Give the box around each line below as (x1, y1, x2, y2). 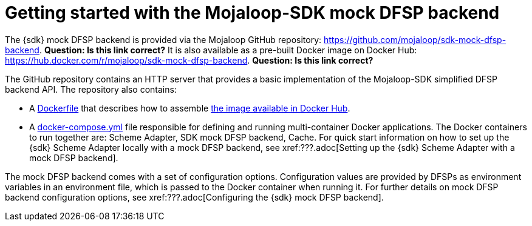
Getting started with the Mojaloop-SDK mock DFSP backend (5, 2, 500, 23)
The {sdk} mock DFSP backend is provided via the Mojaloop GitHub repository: (5, 34, 322, 45)
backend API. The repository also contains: (5, 84, 177, 95)
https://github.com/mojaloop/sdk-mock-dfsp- (324, 34, 506, 45)
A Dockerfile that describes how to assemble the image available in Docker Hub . (29, 102, 350, 113)
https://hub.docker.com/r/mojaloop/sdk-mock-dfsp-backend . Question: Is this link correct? (5, 55, 373, 65)
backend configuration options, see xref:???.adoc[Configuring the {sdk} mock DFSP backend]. (5, 191, 384, 202)
